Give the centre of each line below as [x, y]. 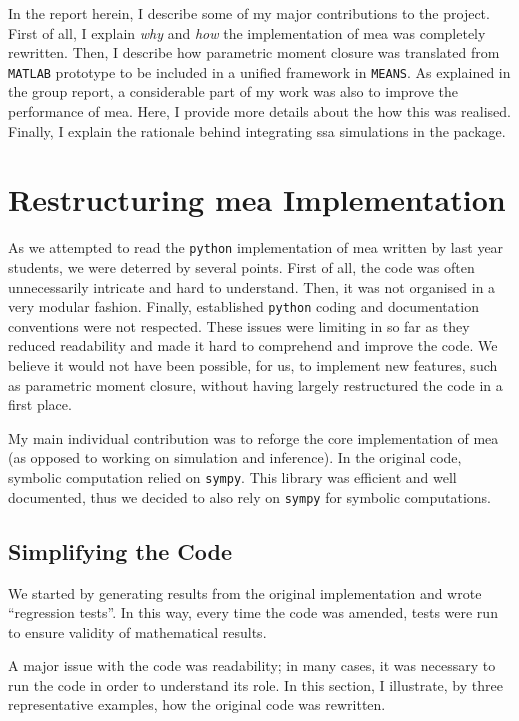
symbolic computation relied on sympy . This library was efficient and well [232, 477]
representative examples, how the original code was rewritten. [197, 704]
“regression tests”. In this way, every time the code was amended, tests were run [253, 612]
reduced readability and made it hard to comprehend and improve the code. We [253, 345]
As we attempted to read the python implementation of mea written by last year [256, 247]
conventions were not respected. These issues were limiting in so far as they [239, 325]
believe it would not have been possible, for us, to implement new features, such [253, 365]
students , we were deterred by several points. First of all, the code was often [241, 267]
